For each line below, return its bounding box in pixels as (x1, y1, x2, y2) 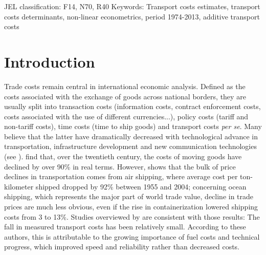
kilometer (4, 181, 34, 192)
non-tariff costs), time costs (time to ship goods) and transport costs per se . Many (4, 121, 262, 132)
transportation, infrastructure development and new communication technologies (4, 141, 257, 152)
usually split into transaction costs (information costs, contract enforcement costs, (4, 101, 261, 112)
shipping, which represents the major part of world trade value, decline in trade (4, 191, 254, 202)
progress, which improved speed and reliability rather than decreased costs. (4, 241, 240, 252)
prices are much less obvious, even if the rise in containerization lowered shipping (4, 201, 258, 212)
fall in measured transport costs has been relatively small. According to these (4, 221, 246, 232)
